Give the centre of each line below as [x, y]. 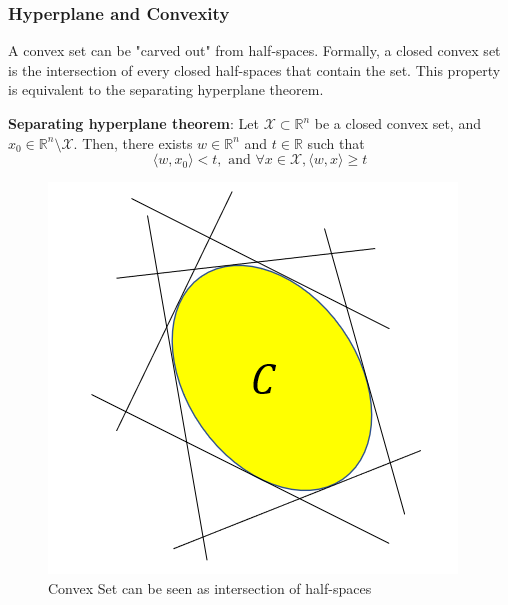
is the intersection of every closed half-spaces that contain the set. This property [254, 69]
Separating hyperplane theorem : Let [133, 123]
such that [336, 142]
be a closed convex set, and [397, 123]
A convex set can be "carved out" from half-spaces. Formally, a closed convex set [254, 50]
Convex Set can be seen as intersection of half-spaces [210, 587]
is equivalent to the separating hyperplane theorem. [166, 89]
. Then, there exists [133, 142]
